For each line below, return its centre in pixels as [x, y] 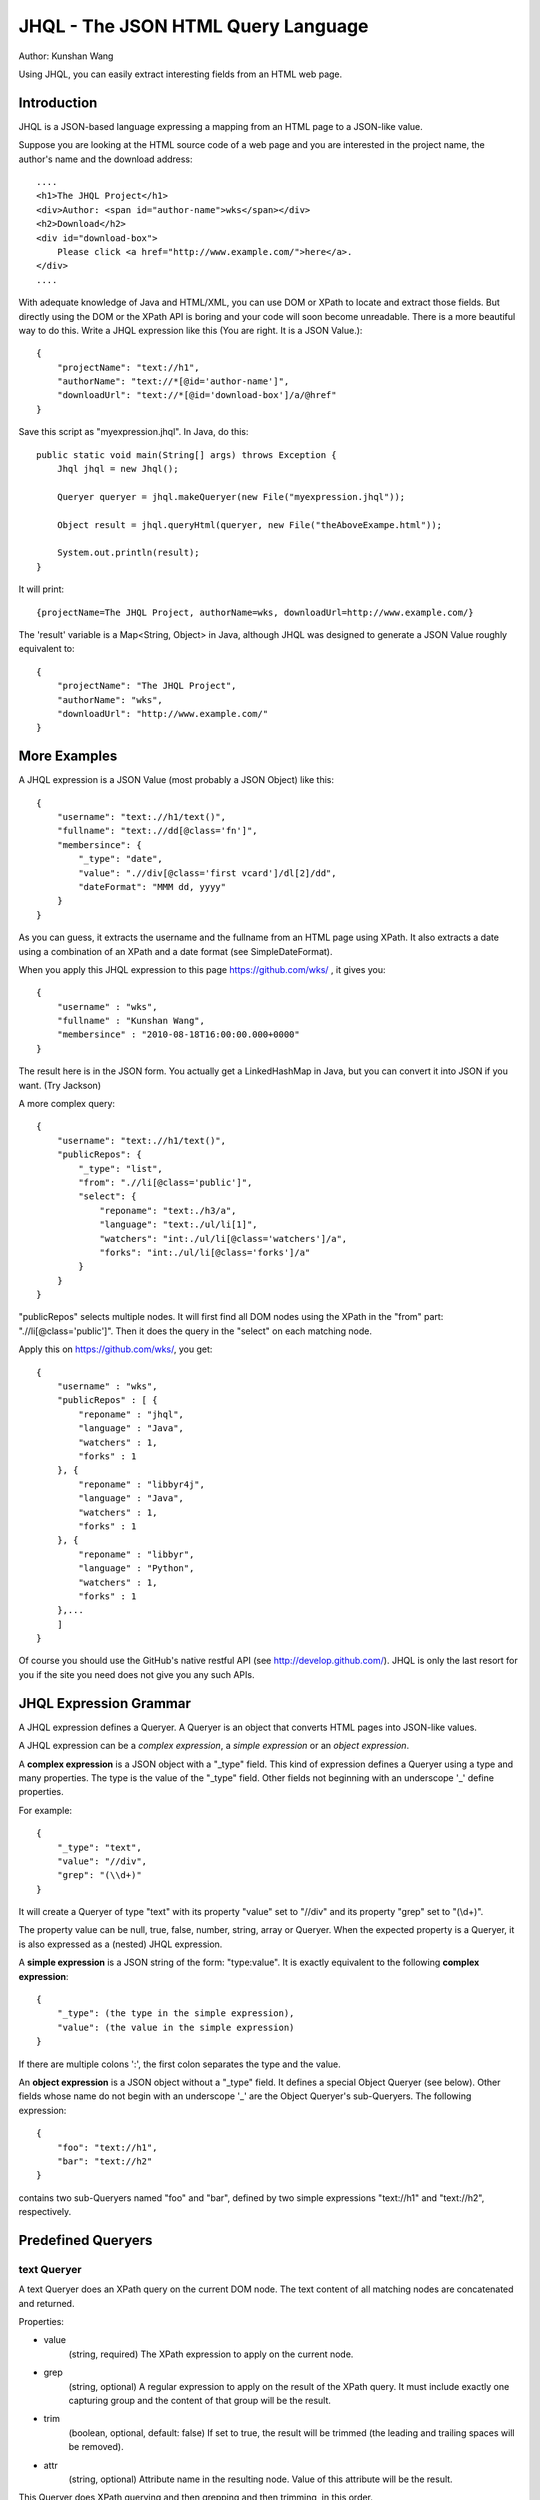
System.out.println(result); [128, 553]
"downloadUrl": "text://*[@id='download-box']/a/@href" [196, 395]
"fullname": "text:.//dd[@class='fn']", [157, 831]
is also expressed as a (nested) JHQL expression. [120, 1944]
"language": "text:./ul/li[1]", [179, 1224]
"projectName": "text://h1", [128, 367]
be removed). [96, 2447]
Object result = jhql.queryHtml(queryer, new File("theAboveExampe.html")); [249, 524]
